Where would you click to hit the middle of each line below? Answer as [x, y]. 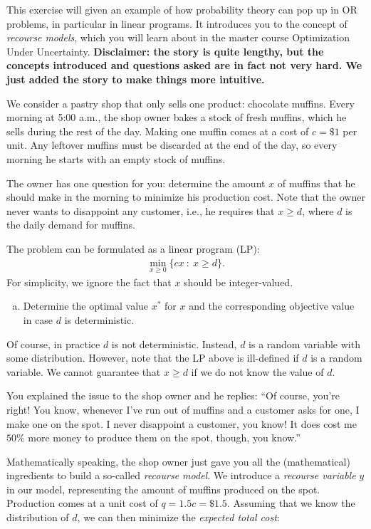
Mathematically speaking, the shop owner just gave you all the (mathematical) [178, 461]
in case [38, 319]
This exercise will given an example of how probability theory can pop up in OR [182, 9]
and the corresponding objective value [272, 306]
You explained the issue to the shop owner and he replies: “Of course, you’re [173, 396]
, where [318, 210]
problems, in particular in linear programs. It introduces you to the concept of [177, 23]
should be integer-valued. [239, 282]
